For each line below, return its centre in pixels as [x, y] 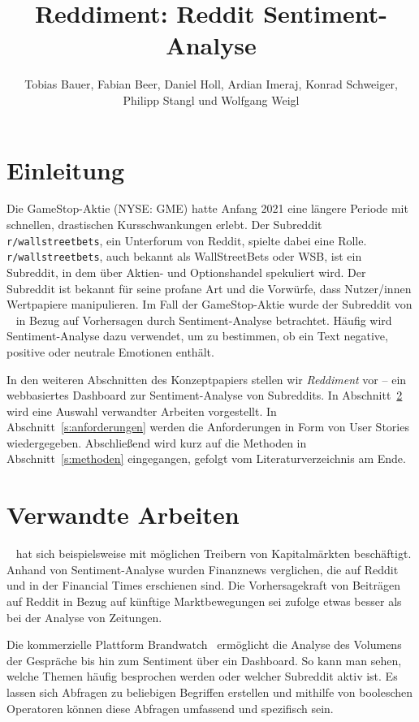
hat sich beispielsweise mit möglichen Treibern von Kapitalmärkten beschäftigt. [214, 553]
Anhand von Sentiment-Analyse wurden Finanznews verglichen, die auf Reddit [203, 569]
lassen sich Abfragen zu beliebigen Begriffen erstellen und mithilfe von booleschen [210, 692]
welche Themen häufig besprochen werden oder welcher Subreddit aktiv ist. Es [202, 676]
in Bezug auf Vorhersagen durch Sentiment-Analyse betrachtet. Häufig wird [204, 320]
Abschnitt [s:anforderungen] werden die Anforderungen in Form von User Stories [208, 427]
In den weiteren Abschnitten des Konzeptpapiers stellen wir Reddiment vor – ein [207, 379]
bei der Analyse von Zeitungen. [84, 617]
